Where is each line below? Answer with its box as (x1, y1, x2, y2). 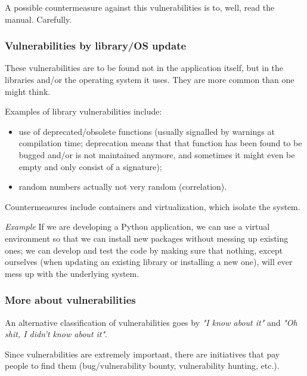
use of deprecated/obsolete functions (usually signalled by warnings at (18, 125, 275, 137)
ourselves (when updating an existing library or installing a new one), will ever (5, 255, 293, 268)
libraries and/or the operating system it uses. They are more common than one (5, 73, 294, 85)
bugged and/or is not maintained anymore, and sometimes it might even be (18, 148, 295, 161)
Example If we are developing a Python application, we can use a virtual (5, 220, 270, 233)
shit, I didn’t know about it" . (5, 328, 108, 340)
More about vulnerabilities (5, 292, 136, 307)
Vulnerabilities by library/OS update (5, 38, 187, 53)
